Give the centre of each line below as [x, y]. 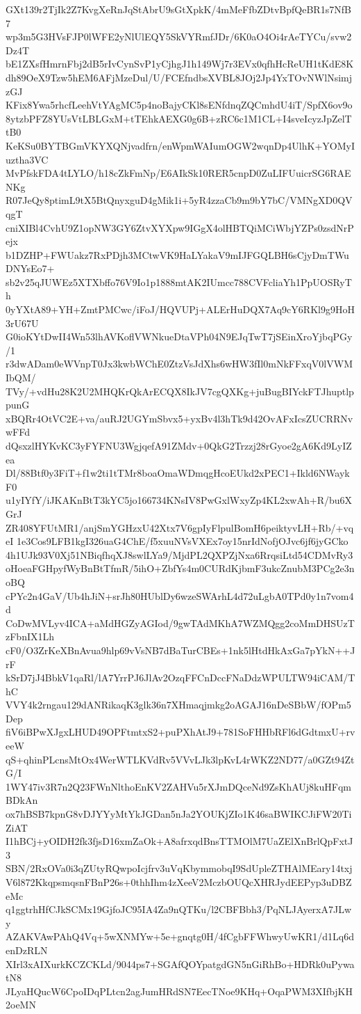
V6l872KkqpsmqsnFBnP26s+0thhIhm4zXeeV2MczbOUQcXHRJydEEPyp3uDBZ [179, 882]
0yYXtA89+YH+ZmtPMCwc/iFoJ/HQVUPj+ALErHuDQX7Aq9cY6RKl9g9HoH [180, 309]
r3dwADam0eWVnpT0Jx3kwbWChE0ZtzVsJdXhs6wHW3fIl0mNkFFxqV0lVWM [179, 364]
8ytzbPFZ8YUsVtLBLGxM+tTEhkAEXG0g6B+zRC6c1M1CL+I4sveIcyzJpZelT [179, 118]
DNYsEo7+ [30, 268]
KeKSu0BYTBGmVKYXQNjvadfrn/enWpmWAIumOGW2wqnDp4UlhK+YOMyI [180, 145]
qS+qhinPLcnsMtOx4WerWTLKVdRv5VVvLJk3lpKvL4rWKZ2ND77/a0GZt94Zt [180, 759]
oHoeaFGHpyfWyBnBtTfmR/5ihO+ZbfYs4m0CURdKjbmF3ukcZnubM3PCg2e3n [180, 568]
